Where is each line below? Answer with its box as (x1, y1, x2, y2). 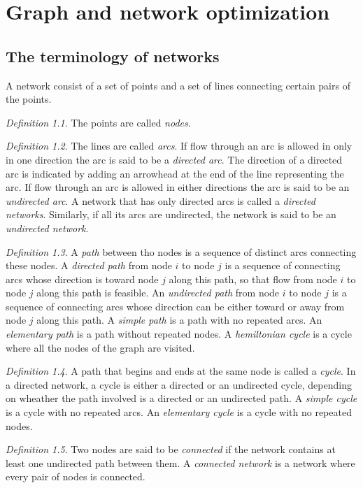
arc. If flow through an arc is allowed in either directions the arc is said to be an (6, 180, 350, 194)
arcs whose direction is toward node (6, 271, 159, 286)
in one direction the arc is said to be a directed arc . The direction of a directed (6, 152, 343, 166)
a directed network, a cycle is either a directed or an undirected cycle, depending (6, 377, 352, 392)
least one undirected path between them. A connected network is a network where (6, 455, 355, 470)
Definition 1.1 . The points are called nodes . (6, 115, 191, 129)
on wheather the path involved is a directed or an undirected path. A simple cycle (6, 391, 357, 406)
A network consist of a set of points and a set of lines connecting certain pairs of (6, 78, 350, 92)
